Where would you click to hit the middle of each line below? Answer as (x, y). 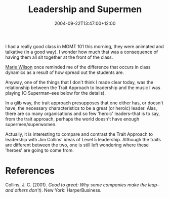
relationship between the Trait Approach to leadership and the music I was (83, 88)
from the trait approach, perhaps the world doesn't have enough (72, 119)
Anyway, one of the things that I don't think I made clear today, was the (79, 82)
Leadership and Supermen (85, 9)
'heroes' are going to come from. (40, 150)
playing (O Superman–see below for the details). (56, 93)
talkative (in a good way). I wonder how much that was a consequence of (82, 52)
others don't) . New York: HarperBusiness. (58, 190)
